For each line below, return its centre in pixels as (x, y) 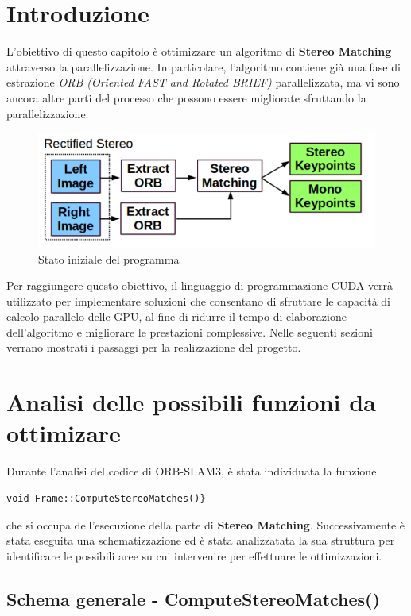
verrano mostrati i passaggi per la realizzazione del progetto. (154, 347)
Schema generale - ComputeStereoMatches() (193, 598)
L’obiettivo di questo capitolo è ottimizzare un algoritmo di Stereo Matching (199, 51)
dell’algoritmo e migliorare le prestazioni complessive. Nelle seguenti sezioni (190, 331)
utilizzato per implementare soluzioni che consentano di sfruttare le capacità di (198, 300)
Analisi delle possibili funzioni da (191, 402)
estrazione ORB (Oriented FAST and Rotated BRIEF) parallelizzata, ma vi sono (203, 82)
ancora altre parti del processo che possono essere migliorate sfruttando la (186, 97)
